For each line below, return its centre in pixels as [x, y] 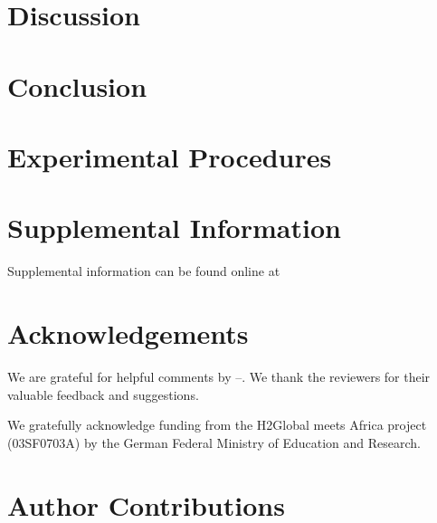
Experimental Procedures [170, 156]
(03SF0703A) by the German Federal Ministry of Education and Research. [214, 442]
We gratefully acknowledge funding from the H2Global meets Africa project [217, 425]
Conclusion [77, 86]
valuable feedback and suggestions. [103, 394]
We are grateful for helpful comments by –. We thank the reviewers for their [219, 376]
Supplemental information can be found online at [144, 271]
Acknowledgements [128, 333]
